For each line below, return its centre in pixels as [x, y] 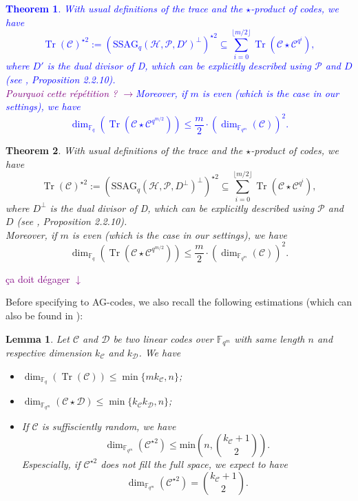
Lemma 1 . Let [38, 338]
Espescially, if [51, 463]
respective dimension [49, 353]
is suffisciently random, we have [109, 426]
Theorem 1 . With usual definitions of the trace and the [124, 8]
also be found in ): [44, 315]
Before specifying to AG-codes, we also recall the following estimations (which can [179, 302]
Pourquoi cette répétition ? [62, 93]
